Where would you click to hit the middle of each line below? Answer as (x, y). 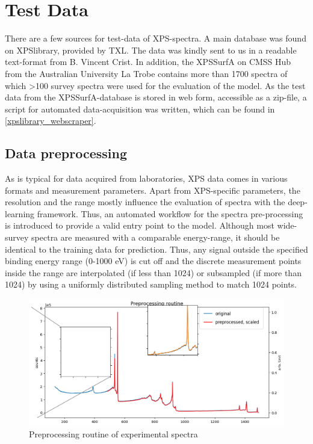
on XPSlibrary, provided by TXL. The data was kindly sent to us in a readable (151, 50)
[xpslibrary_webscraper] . (51, 121)
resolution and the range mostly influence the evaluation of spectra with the (145, 202)
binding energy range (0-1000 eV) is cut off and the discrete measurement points (153, 261)
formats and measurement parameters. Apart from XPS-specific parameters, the (153, 190)
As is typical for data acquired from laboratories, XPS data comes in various (146, 178)
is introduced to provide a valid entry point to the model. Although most (140, 225)
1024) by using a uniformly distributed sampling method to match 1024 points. (151, 284)
